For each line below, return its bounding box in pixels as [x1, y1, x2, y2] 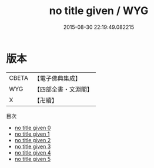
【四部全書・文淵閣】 [34, 85, 93, 93]
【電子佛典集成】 [34, 74, 81, 82]
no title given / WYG [49, 4, 149, 18]
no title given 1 [14, 130, 50, 137]
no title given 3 [14, 143, 51, 150]
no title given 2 [14, 136, 51, 143]
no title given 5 [14, 155, 51, 162]
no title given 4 [14, 149, 51, 156]
